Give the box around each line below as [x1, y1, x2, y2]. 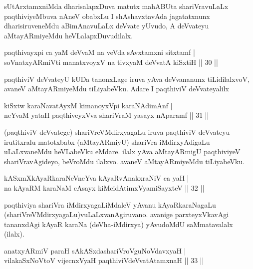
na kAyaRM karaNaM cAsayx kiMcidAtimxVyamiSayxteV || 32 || [4, 182, 205, 193]
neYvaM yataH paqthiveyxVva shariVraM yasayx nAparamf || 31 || [4, 110, 209, 120]
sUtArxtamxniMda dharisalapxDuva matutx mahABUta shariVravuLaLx [4, 1, 229, 11]
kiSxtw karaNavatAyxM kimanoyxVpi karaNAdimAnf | [4, 100, 173, 110]
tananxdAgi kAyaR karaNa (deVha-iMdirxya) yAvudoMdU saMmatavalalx [4, 219, 233, 229]
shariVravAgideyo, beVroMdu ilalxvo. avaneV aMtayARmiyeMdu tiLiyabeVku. [4, 156, 245, 166]
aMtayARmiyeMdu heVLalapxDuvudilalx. [4, 30, 133, 40]
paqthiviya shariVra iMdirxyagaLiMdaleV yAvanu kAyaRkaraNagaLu [4, 199, 216, 210]
